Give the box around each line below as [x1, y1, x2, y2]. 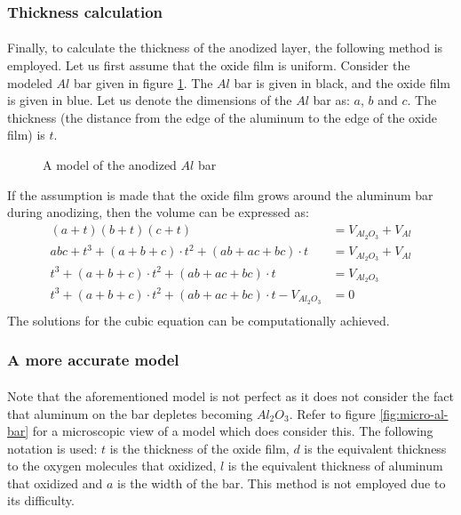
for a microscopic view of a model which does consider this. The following [32, 422, 433, 440]
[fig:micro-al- [379, 404, 449, 422]
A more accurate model [7, 349, 179, 371]
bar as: [313, 91, 350, 109]
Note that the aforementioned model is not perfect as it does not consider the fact [7, 386, 454, 405]
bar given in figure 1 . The [73, 73, 213, 92]
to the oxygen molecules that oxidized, [7, 456, 217, 475]
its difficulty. [7, 491, 75, 510]
